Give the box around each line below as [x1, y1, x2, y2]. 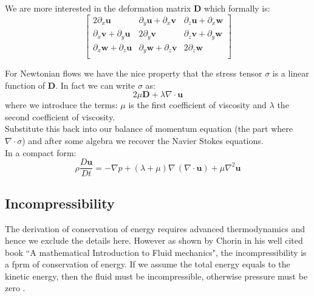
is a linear [272, 67, 309, 80]
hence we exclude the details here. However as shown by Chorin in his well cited [5, 234, 303, 247]
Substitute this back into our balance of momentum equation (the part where [5, 122, 293, 135]
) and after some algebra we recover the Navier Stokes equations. [22, 134, 264, 147]
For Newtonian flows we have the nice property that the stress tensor [5, 67, 262, 80]
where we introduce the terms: [5, 98, 118, 111]
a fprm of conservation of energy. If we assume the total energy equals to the [5, 258, 290, 270]
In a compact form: [5, 146, 77, 159]
